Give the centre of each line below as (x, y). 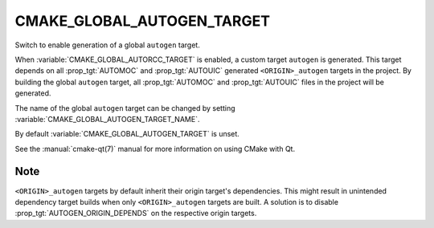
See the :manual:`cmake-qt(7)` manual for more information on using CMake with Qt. (155, 149)
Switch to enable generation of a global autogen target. (107, 45)
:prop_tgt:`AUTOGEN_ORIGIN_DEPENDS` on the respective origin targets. (136, 214)
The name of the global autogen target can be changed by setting (125, 108)
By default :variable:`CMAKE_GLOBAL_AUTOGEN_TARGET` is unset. (127, 134)
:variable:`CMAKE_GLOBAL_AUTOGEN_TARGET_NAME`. (107, 119)
